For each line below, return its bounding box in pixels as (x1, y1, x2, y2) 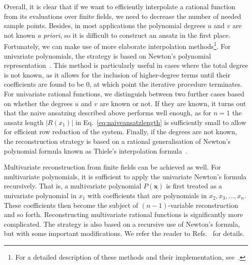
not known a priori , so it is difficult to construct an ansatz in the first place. (4, 30, 231, 40)
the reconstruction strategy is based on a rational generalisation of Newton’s (4, 136, 231, 146)
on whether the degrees (4, 98, 73, 108)
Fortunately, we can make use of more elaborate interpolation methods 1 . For (4, 40, 231, 51)
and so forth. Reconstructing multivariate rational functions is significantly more (4, 209, 243, 219)
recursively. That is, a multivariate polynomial (4, 181, 142, 191)
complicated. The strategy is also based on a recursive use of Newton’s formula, (4, 218, 240, 229)
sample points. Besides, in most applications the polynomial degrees (4, 20, 205, 31)
